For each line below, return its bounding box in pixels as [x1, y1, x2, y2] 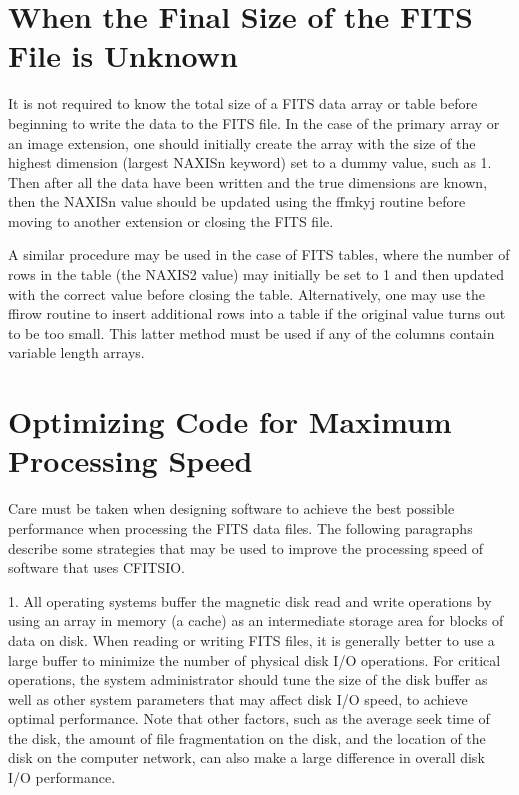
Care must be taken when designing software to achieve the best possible [8, 498, 455, 519]
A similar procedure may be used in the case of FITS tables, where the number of [8, 244, 510, 265]
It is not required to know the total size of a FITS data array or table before [8, 93, 478, 114]
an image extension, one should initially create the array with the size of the [8, 132, 476, 153]
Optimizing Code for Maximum [8, 401, 452, 442]
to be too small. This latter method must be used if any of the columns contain [8, 322, 495, 343]
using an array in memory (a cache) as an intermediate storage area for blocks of [8, 610, 504, 631]
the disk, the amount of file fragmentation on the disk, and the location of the [8, 727, 486, 748]
